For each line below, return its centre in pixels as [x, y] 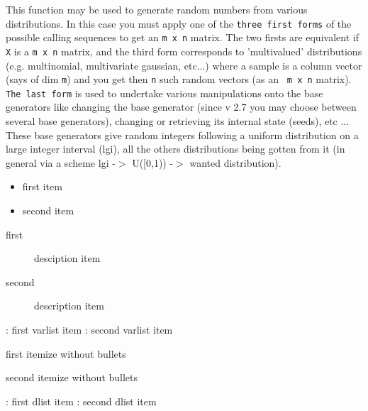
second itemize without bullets [72, 377]
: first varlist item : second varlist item [89, 329]
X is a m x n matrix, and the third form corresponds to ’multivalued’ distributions [184, 51]
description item [69, 306]
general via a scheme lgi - [61, 162]
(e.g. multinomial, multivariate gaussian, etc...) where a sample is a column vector [184, 65]
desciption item [67, 258]
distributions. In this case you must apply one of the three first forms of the [179, 23]
